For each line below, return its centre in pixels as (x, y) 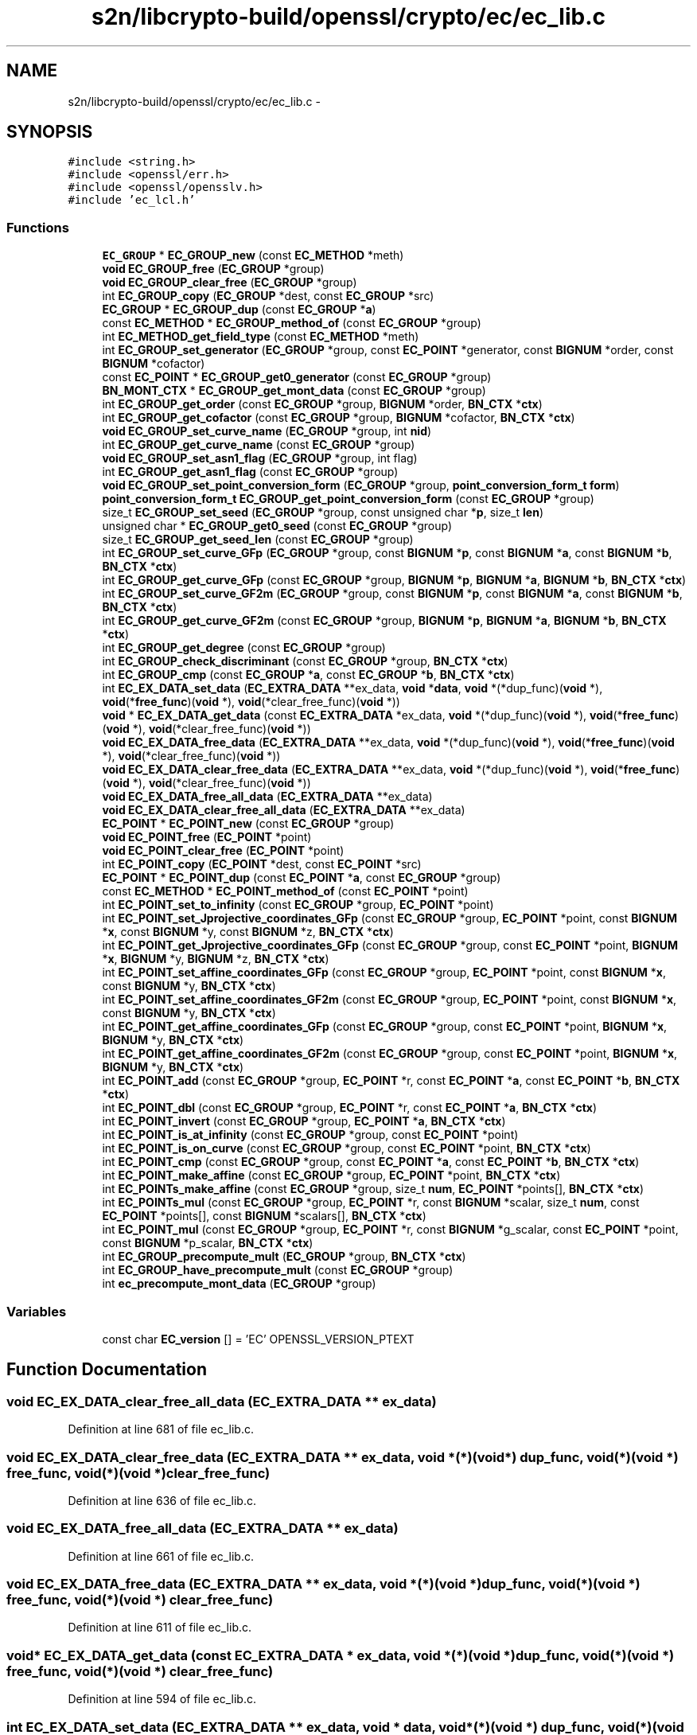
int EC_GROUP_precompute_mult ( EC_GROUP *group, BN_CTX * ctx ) (284, 1257)
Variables (37, 1311)
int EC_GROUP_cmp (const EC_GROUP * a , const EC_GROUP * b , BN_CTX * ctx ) (308, 675)
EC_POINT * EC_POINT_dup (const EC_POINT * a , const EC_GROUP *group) (302, 878)
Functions (38, 227)
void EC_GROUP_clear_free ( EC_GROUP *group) (230, 283)
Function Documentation (107, 1370)
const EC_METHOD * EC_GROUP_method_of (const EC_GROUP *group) (292, 323)
